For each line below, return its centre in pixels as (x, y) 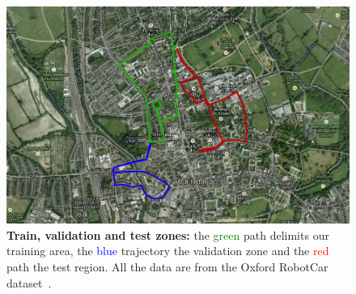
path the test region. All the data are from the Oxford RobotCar (167, 266)
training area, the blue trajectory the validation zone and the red (168, 251)
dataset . (29, 282)
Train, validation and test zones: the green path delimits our (168, 234)
